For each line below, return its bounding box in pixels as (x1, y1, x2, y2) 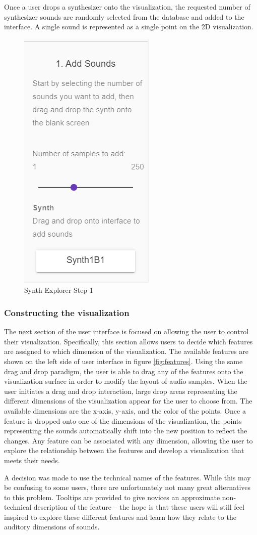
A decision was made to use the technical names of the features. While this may (4, 472, 251, 482)
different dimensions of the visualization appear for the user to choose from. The (4, 395, 252, 406)
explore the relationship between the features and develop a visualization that (4, 445, 244, 456)
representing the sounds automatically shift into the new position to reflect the (4, 425, 247, 436)
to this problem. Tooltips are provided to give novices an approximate (4, 492, 220, 502)
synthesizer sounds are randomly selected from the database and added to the (4, 11, 244, 22)
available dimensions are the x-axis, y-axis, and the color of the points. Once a (4, 405, 246, 416)
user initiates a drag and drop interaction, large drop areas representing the (4, 385, 237, 396)
